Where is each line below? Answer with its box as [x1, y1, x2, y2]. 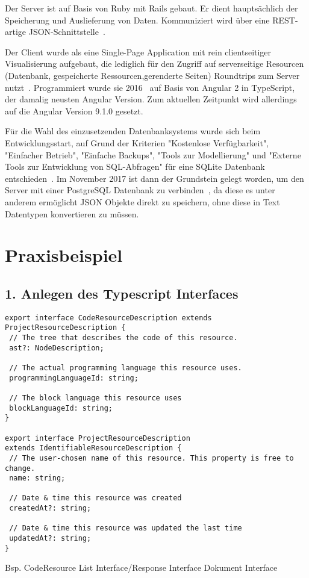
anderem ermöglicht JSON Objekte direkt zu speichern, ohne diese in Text [5, 195, 280, 208]
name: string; [9, 474, 66, 483]
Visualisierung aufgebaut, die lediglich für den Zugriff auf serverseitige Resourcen [5, 57, 304, 70]
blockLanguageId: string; [9, 403, 113, 412]
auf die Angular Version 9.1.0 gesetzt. [5, 104, 143, 117]
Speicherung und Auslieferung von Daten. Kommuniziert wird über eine [5, 13, 270, 26]
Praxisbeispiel [5, 243, 123, 267]
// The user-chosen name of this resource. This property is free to [9, 453, 294, 462]
